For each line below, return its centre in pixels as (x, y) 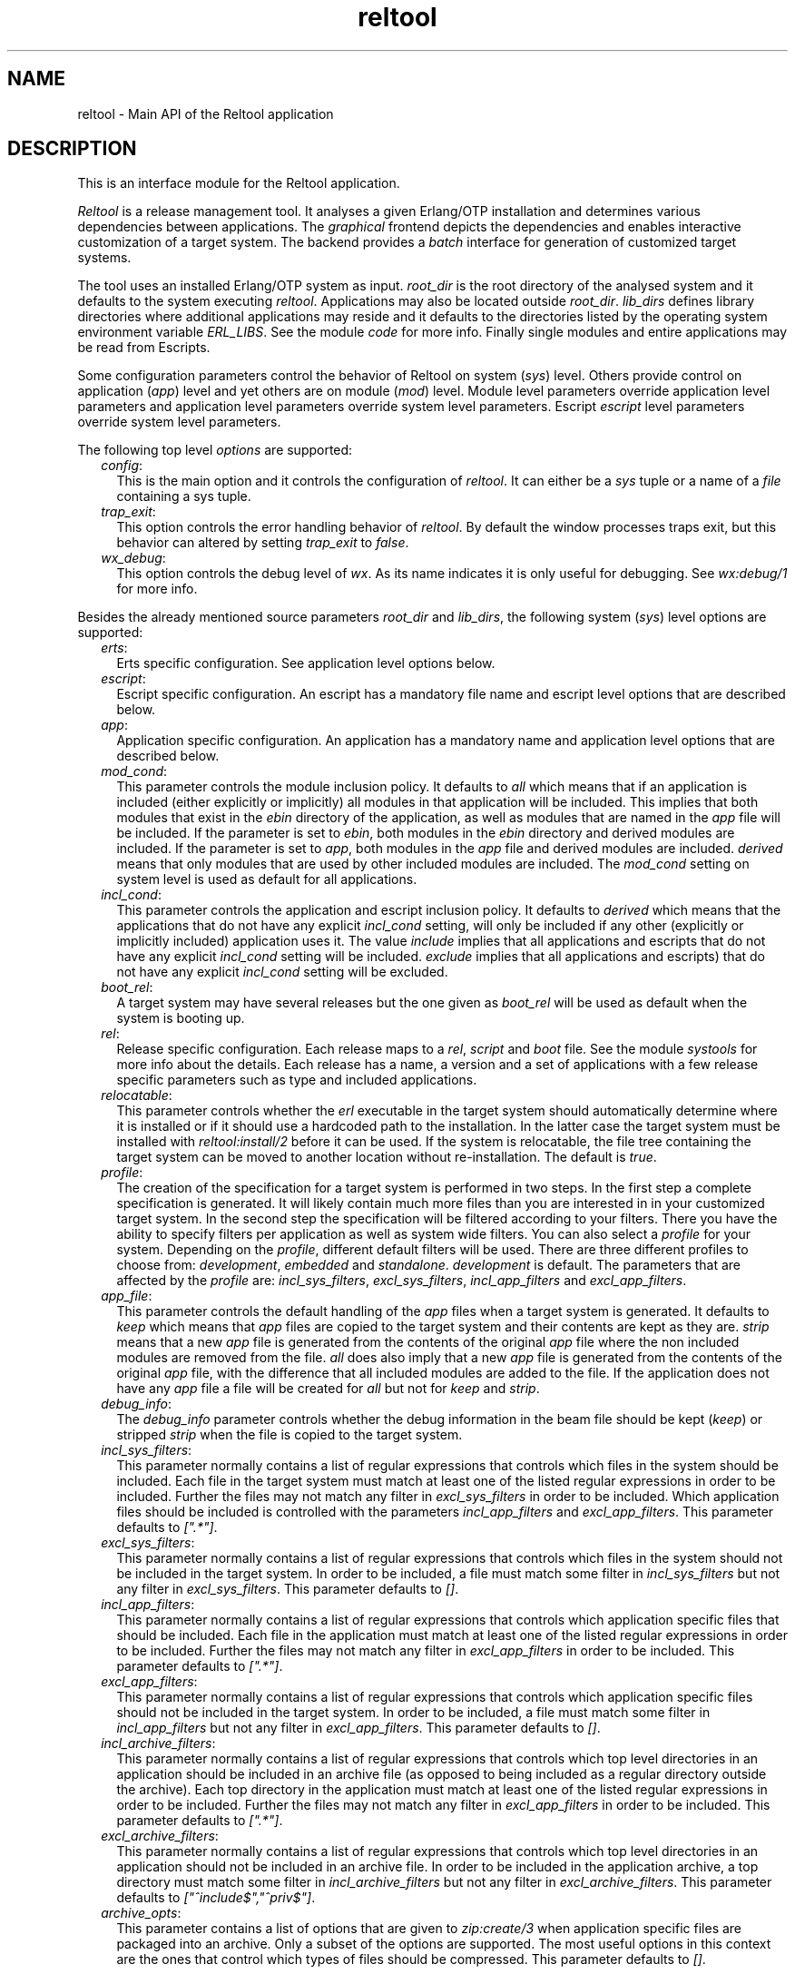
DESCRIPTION (72, 149)
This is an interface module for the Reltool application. (239, 183)
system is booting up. (181, 1018)
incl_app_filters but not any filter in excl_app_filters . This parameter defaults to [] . (358, 1728)
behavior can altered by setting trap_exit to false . (263, 543)
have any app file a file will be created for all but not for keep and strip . (328, 1389)
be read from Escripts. (144, 348)
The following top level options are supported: (215, 450)
